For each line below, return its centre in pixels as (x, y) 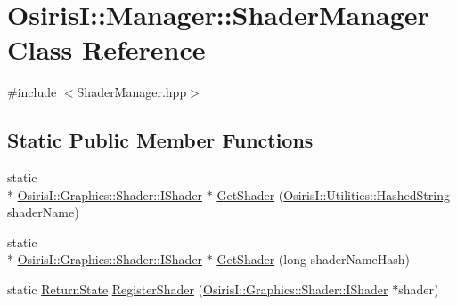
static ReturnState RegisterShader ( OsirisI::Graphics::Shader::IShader (198, 289)
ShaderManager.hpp (132, 92)
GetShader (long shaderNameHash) (314, 259)
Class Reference (106, 49)
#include (32, 92)
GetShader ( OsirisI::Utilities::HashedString (333, 194)
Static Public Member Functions (160, 140)
